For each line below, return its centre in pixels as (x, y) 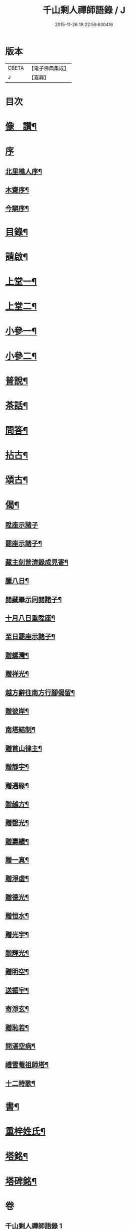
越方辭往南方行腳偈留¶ (40, 692)
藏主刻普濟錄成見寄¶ (37, 562)
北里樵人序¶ (24, 171)
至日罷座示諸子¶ (30, 637)
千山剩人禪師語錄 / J (84, 10)
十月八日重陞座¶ (30, 618)
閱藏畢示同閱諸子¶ (33, 599)
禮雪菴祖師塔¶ (27, 1065)
